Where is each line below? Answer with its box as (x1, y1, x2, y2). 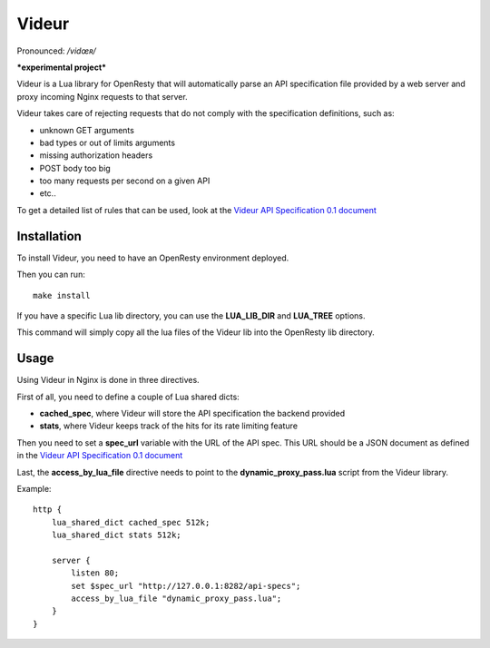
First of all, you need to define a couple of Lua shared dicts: (16, 391, 240, 402)
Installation (16, 228, 82, 244)
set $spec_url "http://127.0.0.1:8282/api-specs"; (71, 581, 301, 591)
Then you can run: (16, 269, 85, 280)
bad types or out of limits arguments (39, 137, 176, 148)
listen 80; (71, 568, 120, 578)
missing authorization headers (39, 150, 153, 161)
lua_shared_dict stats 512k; (51, 530, 181, 540)
